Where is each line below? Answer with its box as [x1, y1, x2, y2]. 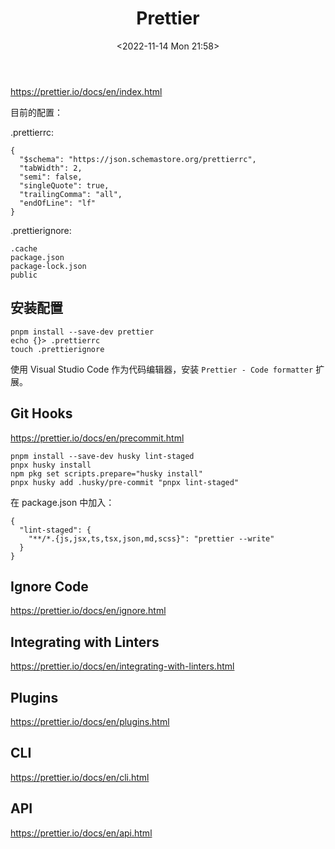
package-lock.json [10, 261, 87, 271]
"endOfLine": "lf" [19, 198, 97, 208]
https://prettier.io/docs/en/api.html [10, 827, 153, 839]
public [10, 270, 38, 280]
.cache [10, 243, 38, 254]
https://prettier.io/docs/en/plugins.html [10, 716, 170, 727]
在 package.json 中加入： [10, 496, 115, 508]
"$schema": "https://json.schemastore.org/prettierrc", [19, 154, 257, 164]
